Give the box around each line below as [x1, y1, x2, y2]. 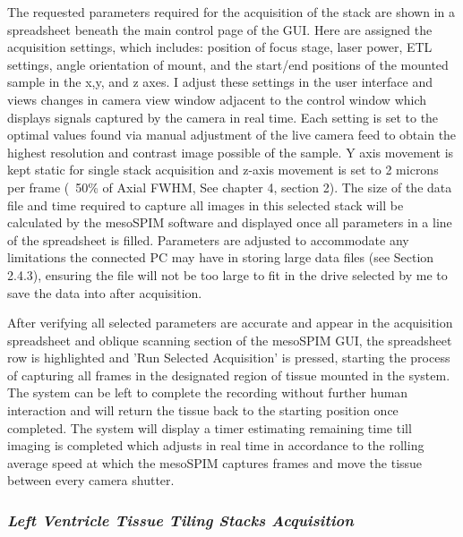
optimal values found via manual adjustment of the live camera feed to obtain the [7, 125, 457, 144]
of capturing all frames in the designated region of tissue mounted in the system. [7, 365, 450, 384]
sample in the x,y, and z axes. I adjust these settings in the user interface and [7, 72, 433, 91]
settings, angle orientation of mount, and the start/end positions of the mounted [7, 55, 449, 73]
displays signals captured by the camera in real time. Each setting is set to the [7, 107, 439, 126]
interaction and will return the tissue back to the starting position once [7, 401, 399, 420]
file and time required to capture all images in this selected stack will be [7, 195, 404, 214]
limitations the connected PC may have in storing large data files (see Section [7, 248, 434, 267]
